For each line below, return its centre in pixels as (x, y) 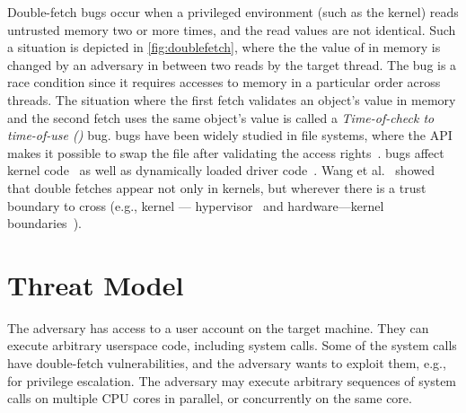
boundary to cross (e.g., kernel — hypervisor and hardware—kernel (196, 205)
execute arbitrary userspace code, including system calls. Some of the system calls (232, 345)
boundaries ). (44, 223)
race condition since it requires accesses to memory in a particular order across (224, 82)
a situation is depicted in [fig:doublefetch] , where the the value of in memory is (224, 47)
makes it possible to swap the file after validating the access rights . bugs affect (226, 152)
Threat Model (96, 284)
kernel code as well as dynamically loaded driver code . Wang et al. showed (221, 170)
